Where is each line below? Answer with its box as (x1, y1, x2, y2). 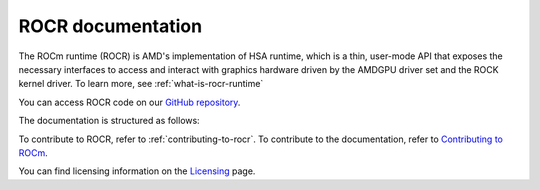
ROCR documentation (18, 15, 203, 37)
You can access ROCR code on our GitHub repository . (18, 96, 241, 108)
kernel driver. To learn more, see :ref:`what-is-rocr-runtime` (18, 78, 264, 90)
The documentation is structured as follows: (18, 115, 200, 127)
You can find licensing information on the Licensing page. (18, 165, 256, 177)
